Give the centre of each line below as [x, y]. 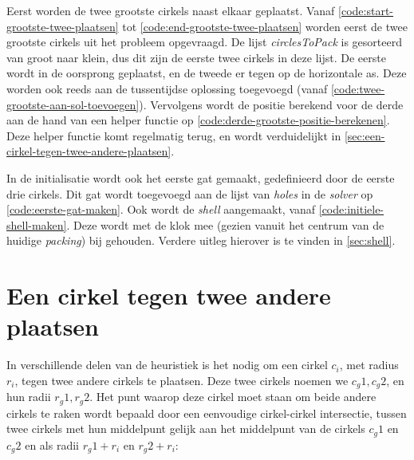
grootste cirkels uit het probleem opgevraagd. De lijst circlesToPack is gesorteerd [204, 42]
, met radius [369, 365]
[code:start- [366, 10]
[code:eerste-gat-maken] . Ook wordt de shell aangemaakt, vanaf [161, 209]
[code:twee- [358, 88]
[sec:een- [365, 135]
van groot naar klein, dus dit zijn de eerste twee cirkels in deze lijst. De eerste [196, 57]
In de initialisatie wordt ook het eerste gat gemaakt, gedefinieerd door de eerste [201, 177]
